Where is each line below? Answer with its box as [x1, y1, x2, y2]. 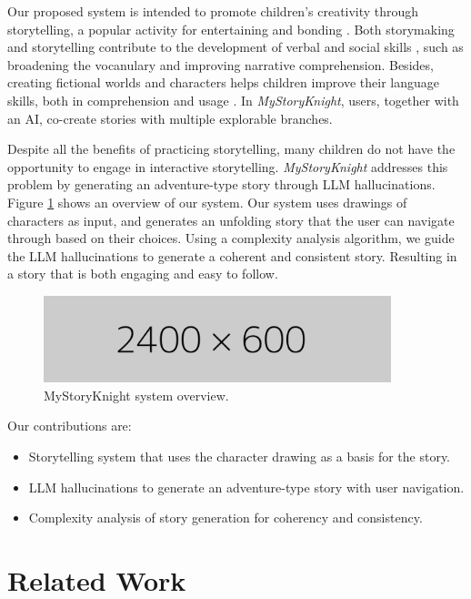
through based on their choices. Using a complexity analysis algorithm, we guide [7, 228, 455, 248]
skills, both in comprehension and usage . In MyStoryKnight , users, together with [7, 90, 459, 109]
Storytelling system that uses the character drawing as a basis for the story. [28, 447, 451, 466]
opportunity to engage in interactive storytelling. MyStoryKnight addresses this [7, 157, 448, 176]
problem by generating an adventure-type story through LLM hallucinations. [7, 175, 436, 194]
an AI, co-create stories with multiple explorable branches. [7, 108, 333, 127]
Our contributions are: [7, 416, 132, 435]
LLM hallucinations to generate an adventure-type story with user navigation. [28, 477, 465, 496]
